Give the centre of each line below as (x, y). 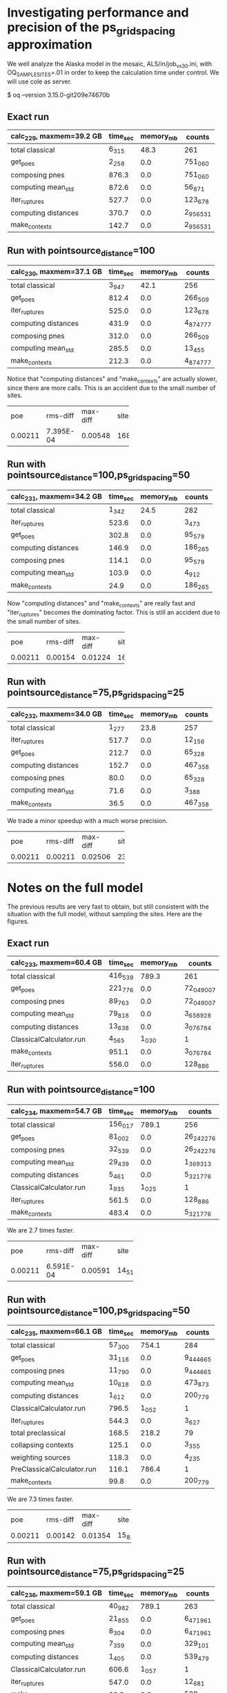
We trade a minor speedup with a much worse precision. (87, 821)
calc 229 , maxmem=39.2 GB (56, 137)
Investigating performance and (98, 13)
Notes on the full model (75, 888)
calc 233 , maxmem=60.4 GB (56, 963)
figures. (18, 921)
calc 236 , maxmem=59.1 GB (56, 1594)
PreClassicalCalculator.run (53, 1469)
